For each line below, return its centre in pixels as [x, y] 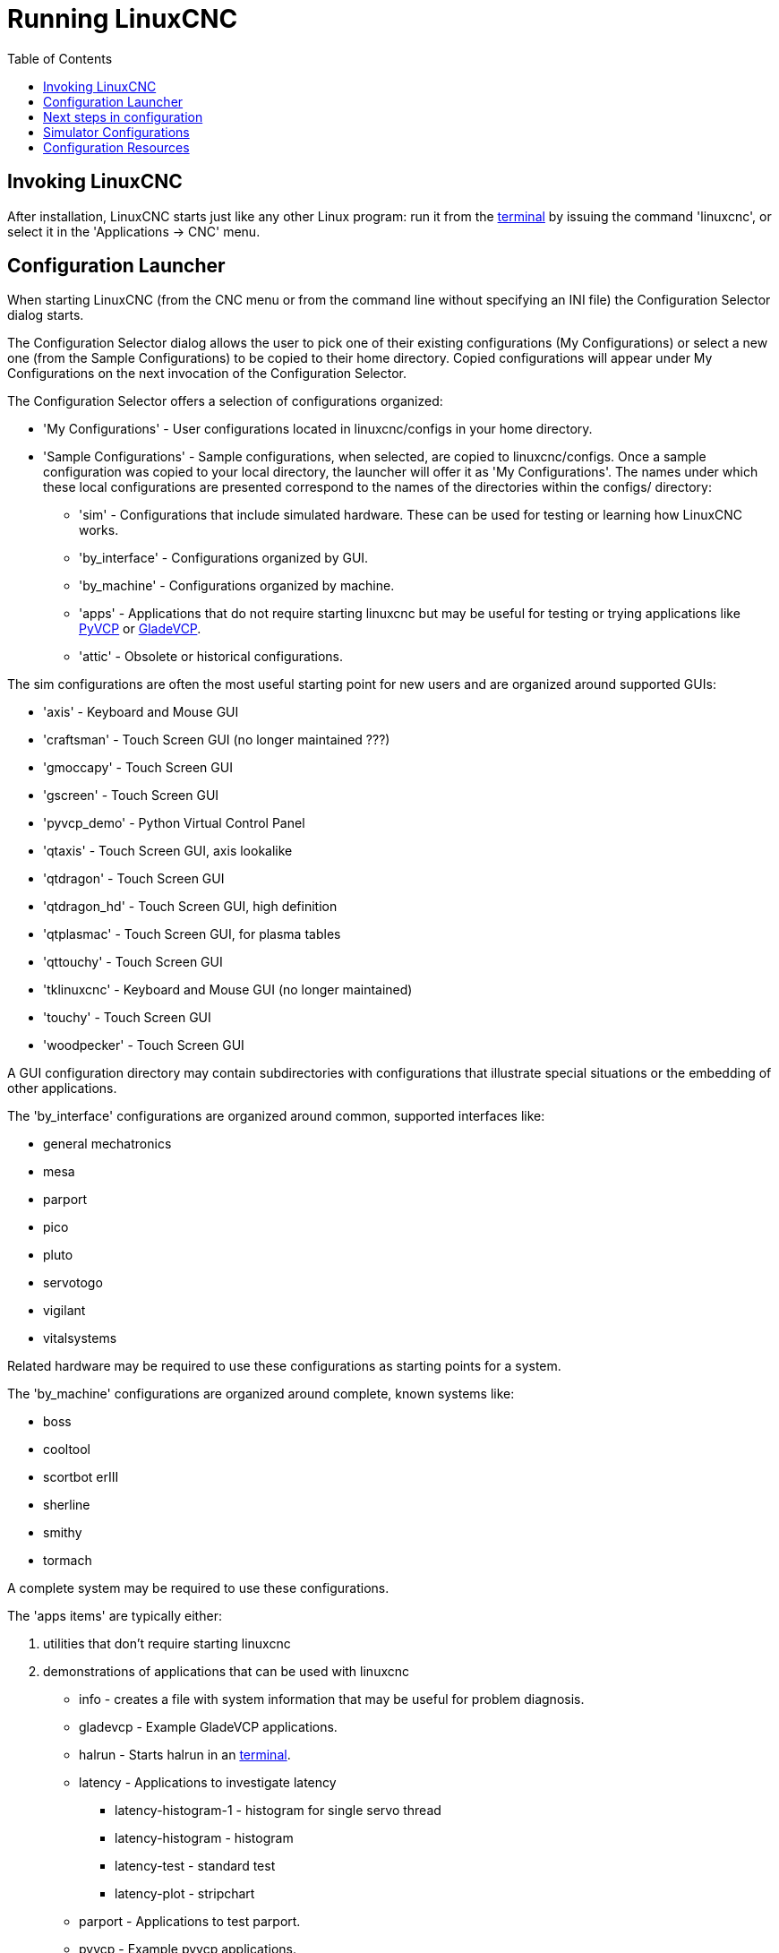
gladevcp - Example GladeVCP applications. [208, 1727]
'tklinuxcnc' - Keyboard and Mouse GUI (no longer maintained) [228, 990]
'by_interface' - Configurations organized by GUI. [224, 558]
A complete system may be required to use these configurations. [198, 1588]
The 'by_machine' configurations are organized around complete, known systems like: [261, 1394]
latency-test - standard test [195, 1866]
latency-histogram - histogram [204, 1838]
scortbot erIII [81, 1477]
